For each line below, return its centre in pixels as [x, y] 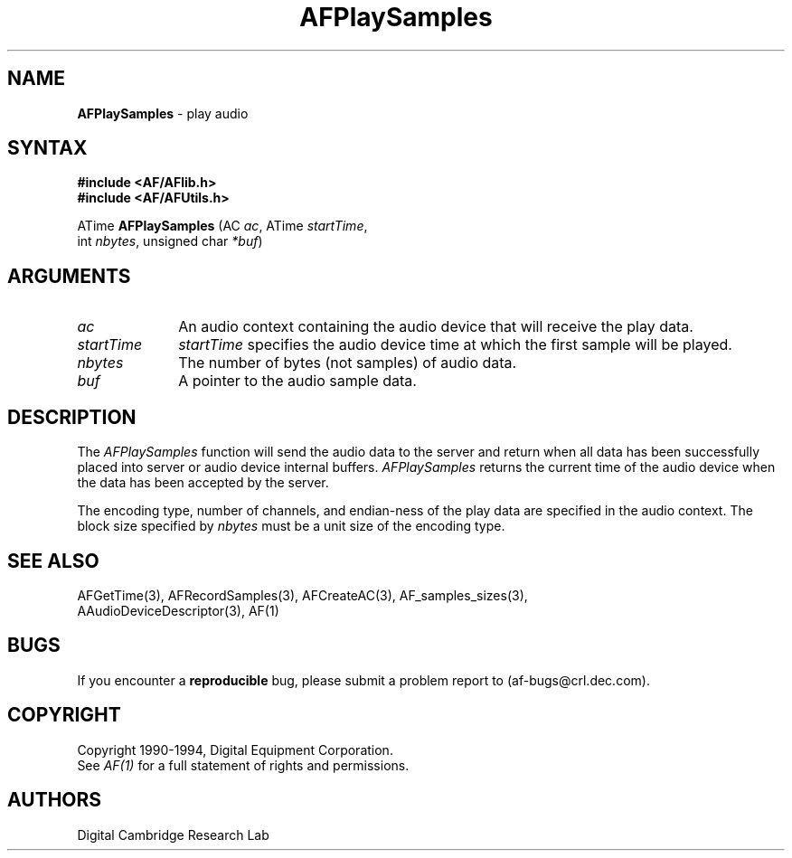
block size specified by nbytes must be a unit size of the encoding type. [291, 526]
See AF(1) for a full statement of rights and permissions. [243, 765]
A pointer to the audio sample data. [297, 381]
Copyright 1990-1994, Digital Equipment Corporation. [235, 750]
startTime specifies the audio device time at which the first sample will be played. [455, 345]
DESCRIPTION [72, 417]
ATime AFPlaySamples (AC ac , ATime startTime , [222, 226]
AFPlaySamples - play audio [163, 113]
